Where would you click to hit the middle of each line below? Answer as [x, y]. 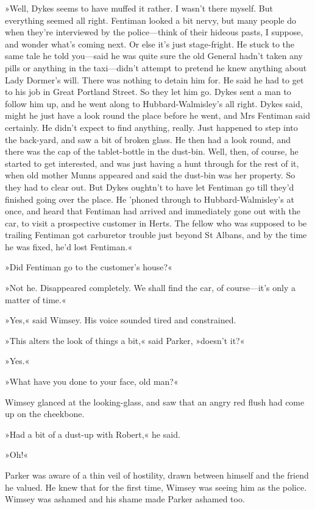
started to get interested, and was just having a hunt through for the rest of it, [152, 163]
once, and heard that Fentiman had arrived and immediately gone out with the [153, 211]
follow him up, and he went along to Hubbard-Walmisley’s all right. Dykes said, [154, 103]
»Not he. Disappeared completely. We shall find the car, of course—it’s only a [150, 288]
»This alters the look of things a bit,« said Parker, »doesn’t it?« [125, 340]
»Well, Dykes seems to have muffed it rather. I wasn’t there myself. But [139, 8]
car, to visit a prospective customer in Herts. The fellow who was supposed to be [156, 223]
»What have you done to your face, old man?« [92, 381]
